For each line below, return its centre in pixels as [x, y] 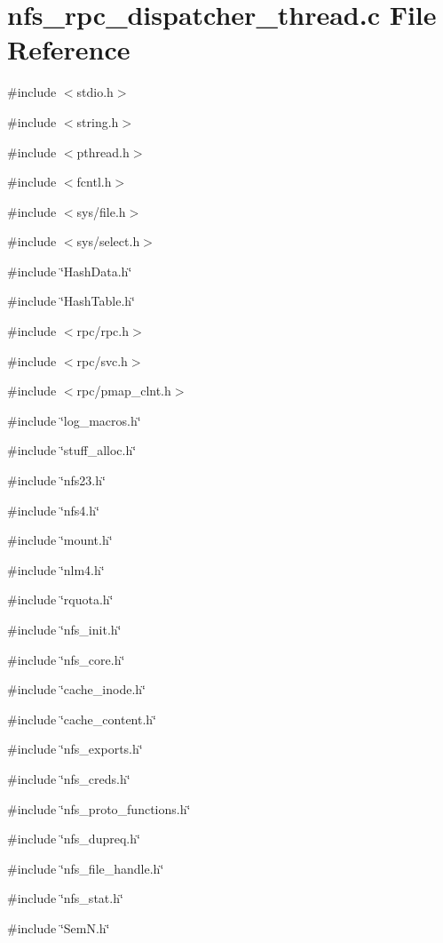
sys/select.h [108, 241]
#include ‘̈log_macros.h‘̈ [74, 420]
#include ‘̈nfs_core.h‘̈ [66, 659]
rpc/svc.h [102, 360]
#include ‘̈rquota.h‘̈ [60, 599]
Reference [69, 49]
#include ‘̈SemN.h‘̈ [59, 927]
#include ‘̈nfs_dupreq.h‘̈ [74, 839]
